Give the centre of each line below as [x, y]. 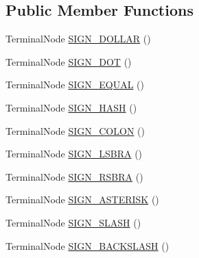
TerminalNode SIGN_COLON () [75, 130]
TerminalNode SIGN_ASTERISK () [82, 199]
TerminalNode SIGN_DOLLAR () [78, 39]
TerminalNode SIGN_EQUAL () [75, 85]
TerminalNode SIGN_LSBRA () [74, 154]
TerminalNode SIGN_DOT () [69, 61]
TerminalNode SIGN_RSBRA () [74, 176]
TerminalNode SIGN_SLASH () [73, 222]
